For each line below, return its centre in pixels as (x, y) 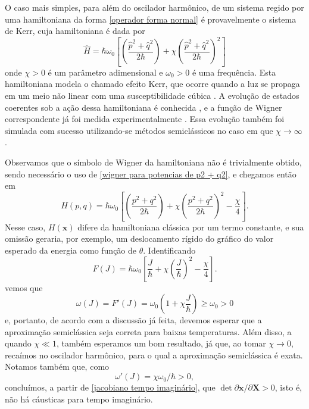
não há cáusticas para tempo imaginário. (79, 399)
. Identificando (169, 250)
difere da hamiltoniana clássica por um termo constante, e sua (191, 227)
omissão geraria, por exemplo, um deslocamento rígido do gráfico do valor (139, 238)
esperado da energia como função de (71, 250)
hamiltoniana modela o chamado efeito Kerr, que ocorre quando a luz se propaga (152, 84)
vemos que (24, 287)
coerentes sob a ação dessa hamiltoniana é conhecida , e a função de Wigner (143, 107)
